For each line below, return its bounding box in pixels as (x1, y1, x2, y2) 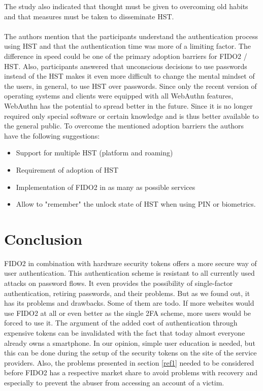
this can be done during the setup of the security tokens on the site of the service (4, 347, 257, 358)
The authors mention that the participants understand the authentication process (4, 30, 258, 41)
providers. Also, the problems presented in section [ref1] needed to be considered (4, 357, 254, 368)
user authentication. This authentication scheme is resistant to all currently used (4, 268, 255, 278)
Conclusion (4, 228, 83, 249)
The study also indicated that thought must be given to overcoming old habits (4, 1, 248, 11)
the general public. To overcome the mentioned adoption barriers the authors (4, 120, 244, 131)
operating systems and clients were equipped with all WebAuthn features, (4, 90, 234, 101)
